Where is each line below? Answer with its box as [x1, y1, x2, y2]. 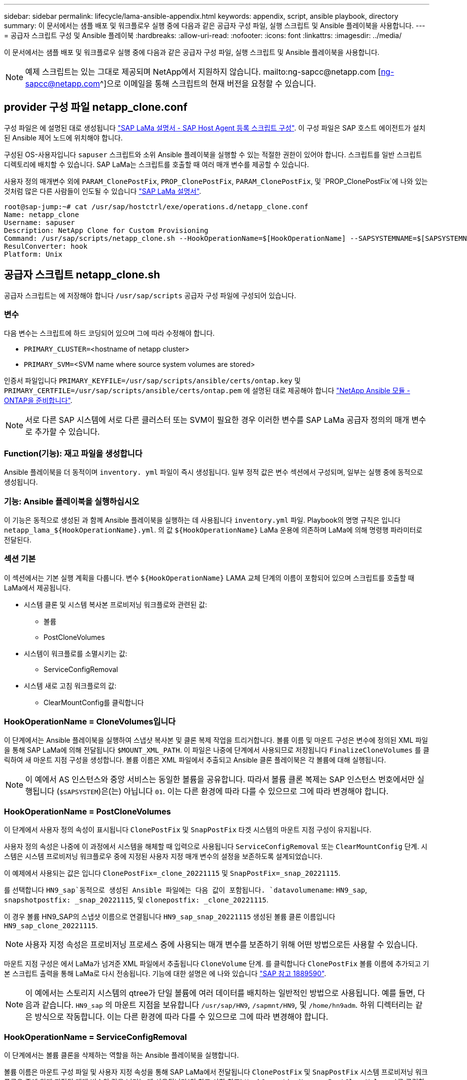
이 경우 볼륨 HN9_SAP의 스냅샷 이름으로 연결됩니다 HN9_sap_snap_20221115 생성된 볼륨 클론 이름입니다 [4, 912, 335, 921]
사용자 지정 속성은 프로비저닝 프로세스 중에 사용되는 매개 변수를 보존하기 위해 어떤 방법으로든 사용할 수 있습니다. [25, 940, 418, 950]
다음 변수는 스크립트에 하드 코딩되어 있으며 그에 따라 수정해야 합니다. [4, 329, 215, 338]
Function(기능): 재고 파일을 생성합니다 [4, 448, 142, 458]
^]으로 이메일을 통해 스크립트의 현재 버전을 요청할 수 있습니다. [100, 79, 316, 89]
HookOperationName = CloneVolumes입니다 [4, 717, 176, 727]
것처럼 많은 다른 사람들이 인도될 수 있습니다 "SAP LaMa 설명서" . [4, 186, 201, 195]
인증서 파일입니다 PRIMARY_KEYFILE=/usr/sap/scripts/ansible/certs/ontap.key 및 [4, 376, 301, 385]
